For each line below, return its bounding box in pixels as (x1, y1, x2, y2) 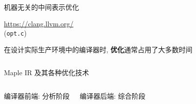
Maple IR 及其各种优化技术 (4, 67, 89, 78)
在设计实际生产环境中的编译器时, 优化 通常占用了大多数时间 (4, 44, 193, 54)
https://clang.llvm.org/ (4, 18, 74, 28)
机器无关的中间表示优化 (4, 2, 79, 12)
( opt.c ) (4, 28, 27, 38)
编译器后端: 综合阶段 (79, 91, 146, 101)
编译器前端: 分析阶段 (4, 91, 70, 101)
